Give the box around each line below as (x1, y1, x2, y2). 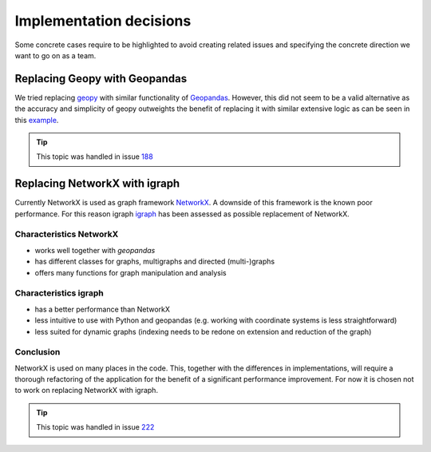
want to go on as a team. (14, 50, 97, 60)
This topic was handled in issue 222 (36, 422, 155, 432)
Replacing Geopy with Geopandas (14, 72, 188, 85)
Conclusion (14, 347, 61, 358)
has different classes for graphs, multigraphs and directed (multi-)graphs (34, 256, 275, 267)
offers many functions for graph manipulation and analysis (34, 268, 227, 277)
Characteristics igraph (14, 287, 104, 299)
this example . (14, 115, 59, 125)
